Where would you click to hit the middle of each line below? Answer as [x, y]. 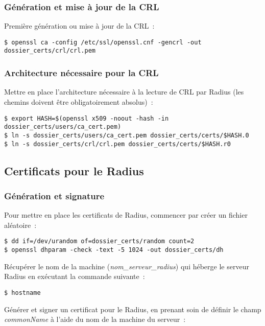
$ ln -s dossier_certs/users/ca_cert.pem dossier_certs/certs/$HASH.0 [127, 135]
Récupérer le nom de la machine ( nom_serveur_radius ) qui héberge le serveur [127, 266]
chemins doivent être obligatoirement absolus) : [79, 101]
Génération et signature [54, 195]
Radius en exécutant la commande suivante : [75, 276]
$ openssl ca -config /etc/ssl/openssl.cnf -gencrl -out [103, 42]
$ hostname [22, 293]
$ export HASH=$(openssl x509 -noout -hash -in [87, 118]
